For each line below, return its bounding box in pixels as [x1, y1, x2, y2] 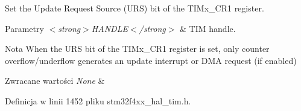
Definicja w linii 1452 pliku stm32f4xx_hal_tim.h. [5, 94, 191, 107]
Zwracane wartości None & [5, 74, 105, 87]
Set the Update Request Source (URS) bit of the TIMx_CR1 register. [5, 2, 264, 14]
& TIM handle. [180, 22, 236, 34]
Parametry [5, 22, 44, 34]
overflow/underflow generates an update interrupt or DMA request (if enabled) [5, 54, 297, 66]
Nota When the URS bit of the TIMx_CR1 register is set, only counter [5, 42, 270, 55]
